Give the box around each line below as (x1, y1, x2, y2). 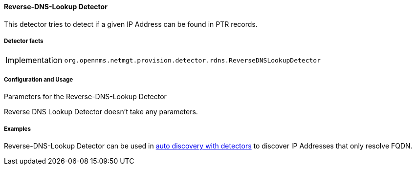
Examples (4, 125, 31, 132)
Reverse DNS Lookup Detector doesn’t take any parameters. (4, 107, 198, 116)
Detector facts (4, 38, 44, 44)
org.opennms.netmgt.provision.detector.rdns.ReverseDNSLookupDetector (64, 56, 321, 64)
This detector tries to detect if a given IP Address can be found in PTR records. (4, 20, 258, 28)
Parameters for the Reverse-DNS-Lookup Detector (4, 92, 167, 101)
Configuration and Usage (4, 76, 73, 83)
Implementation (5, 55, 63, 65)
